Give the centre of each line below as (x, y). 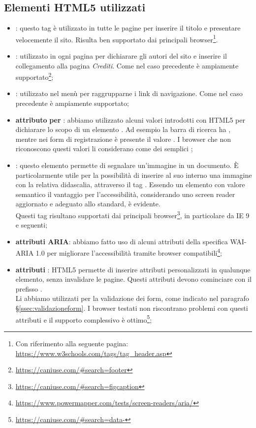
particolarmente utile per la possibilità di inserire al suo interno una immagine (134, 175)
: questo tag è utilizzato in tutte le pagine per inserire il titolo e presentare (128, 28)
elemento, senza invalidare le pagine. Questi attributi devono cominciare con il (133, 279)
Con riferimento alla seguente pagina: (72, 343)
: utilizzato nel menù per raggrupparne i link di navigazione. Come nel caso (129, 93)
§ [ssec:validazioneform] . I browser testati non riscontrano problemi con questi (132, 308)
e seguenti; (32, 225)
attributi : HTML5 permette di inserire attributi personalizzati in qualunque (133, 269)
